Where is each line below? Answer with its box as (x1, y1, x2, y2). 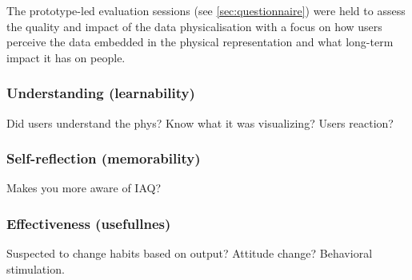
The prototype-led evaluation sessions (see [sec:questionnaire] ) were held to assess (6, 2, 406, 18)
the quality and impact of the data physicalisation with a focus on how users (6, 18, 382, 34)
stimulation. (6, 260, 65, 277)
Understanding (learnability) (6, 83, 195, 103)
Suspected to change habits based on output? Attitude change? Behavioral (6, 245, 373, 262)
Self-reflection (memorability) (6, 148, 201, 168)
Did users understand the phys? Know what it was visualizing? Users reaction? (6, 114, 394, 131)
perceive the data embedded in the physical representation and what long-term (6, 34, 394, 50)
